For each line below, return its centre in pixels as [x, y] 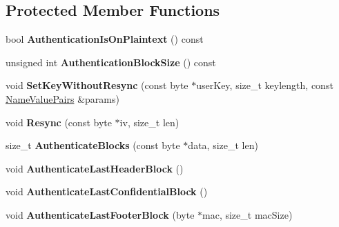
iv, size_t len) [149, 122]
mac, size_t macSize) [248, 214]
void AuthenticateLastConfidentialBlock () [107, 191]
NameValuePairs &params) [62, 98]
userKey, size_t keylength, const [265, 85]
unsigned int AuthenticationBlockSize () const [111, 62]
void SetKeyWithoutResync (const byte [97, 85]
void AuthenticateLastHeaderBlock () [95, 168]
